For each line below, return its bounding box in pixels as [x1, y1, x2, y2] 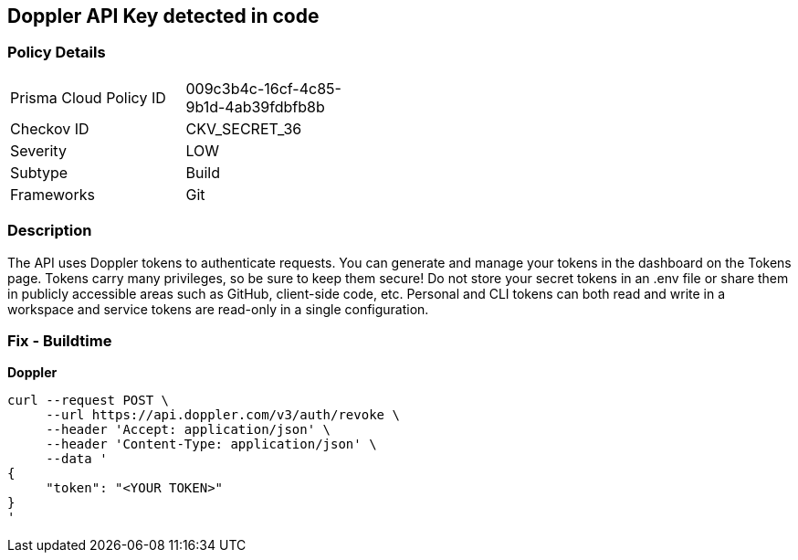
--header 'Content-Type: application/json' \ [46, 437, 377, 452]
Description [7, 221, 92, 240]
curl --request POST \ [7, 393, 170, 408]
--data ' [46, 451, 108, 467]
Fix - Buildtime [7, 331, 112, 350]
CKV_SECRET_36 [185, 119, 302, 138]
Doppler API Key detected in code [7, 5, 320, 27]
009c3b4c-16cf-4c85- [185, 79, 341, 98]
